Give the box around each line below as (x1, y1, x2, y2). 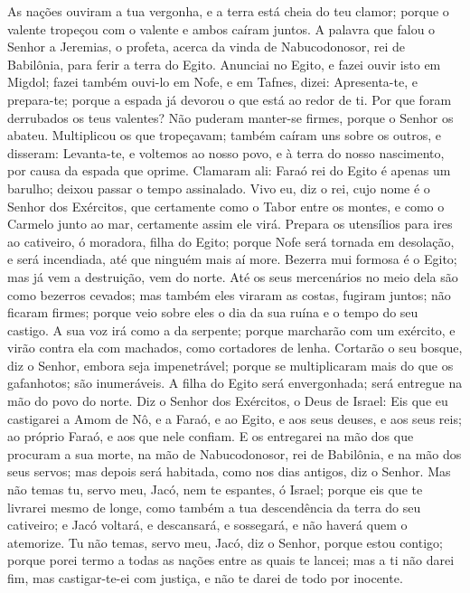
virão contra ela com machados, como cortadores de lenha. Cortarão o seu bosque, (7, 338, 463, 357)
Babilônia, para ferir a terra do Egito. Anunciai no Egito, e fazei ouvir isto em (7, 54, 441, 73)
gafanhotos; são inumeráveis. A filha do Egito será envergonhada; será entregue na (7, 373, 463, 392)
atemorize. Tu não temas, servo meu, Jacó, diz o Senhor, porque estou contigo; (7, 532, 443, 551)
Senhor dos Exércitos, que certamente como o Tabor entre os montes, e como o (7, 196, 445, 215)
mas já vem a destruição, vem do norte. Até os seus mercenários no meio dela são (7, 267, 458, 286)
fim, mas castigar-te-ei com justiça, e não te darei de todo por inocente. (7, 569, 403, 587)
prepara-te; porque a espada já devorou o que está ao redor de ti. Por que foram (7, 89, 452, 108)
